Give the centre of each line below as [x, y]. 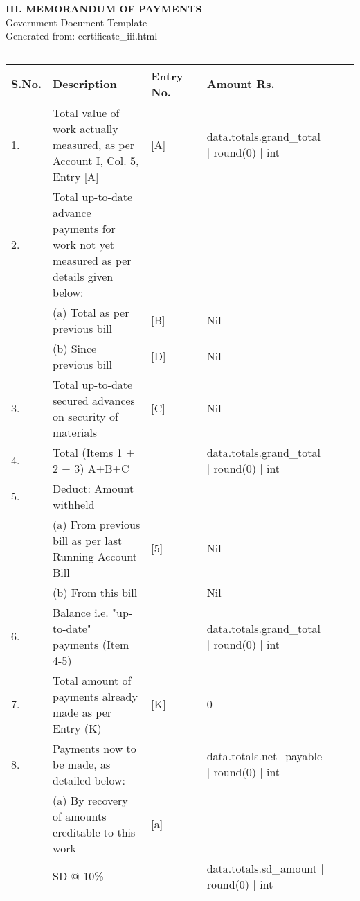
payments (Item [91, 644]
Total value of [86, 112]
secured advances [94, 400]
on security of [85, 416]
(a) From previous [97, 524]
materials [75, 432]
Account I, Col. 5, [96, 160]
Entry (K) [77, 728]
